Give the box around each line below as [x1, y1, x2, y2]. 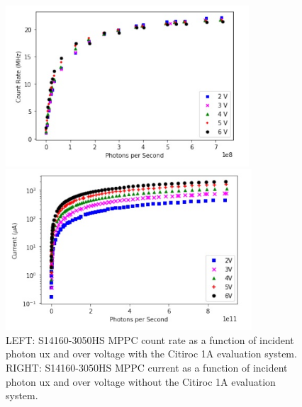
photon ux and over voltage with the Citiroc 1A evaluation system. [6, 346, 297, 361]
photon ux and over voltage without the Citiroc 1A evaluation [6, 374, 276, 389]
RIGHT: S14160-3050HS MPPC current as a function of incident [6, 360, 288, 374]
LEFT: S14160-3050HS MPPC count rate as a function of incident [6, 332, 294, 347]
